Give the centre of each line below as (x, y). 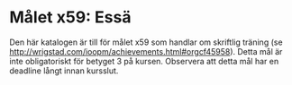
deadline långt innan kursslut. (64, 71)
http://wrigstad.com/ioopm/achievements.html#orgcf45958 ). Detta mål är (146, 51)
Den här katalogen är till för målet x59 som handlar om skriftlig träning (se (146, 42)
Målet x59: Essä (70, 17)
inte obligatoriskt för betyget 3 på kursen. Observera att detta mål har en (144, 61)
